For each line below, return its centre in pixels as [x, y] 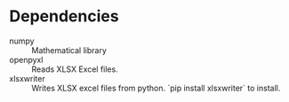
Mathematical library [69, 50]
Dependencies [64, 16]
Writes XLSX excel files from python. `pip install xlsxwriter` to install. [156, 88]
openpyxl [26, 59]
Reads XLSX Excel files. [75, 69]
